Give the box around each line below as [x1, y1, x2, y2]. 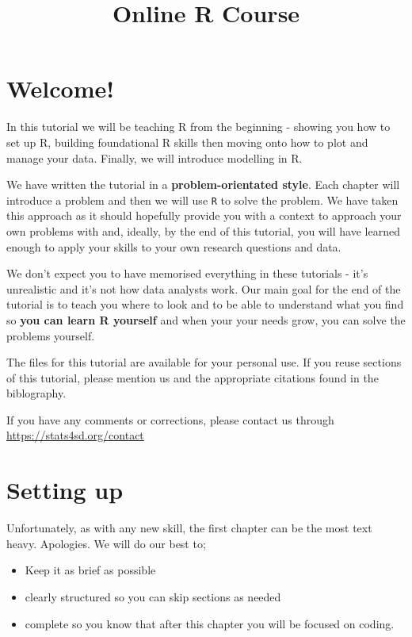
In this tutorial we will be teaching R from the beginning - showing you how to [6, 118, 391, 135]
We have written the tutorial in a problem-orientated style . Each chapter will [6, 176, 400, 193]
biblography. [6, 385, 67, 401]
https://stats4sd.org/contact [6, 427, 144, 443]
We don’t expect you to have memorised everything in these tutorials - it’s [6, 265, 368, 282]
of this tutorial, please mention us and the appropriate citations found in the [6, 369, 379, 386]
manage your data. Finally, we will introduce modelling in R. [6, 149, 303, 166]
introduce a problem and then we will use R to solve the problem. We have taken [6, 191, 399, 208]
